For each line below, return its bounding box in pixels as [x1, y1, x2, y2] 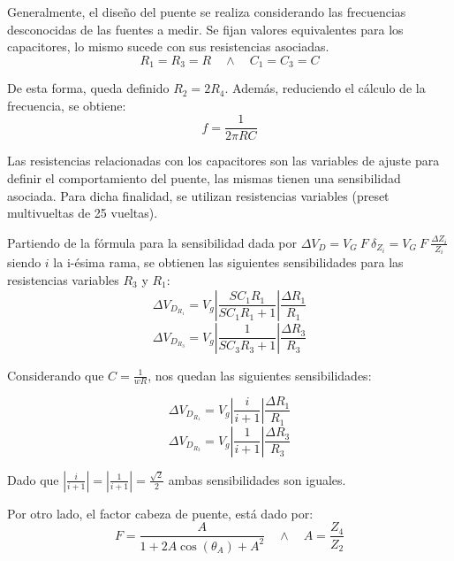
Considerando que [7, 365, 104, 384]
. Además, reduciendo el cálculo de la [224, 79, 426, 97]
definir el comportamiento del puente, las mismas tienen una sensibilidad [7, 169, 401, 188]
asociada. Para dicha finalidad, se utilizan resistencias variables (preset [7, 186, 390, 204]
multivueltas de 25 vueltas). [7, 204, 158, 222]
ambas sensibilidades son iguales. [168, 470, 346, 488]
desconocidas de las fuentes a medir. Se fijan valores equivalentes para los [7, 19, 404, 38]
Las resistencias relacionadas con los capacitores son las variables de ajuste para [7, 151, 440, 170]
